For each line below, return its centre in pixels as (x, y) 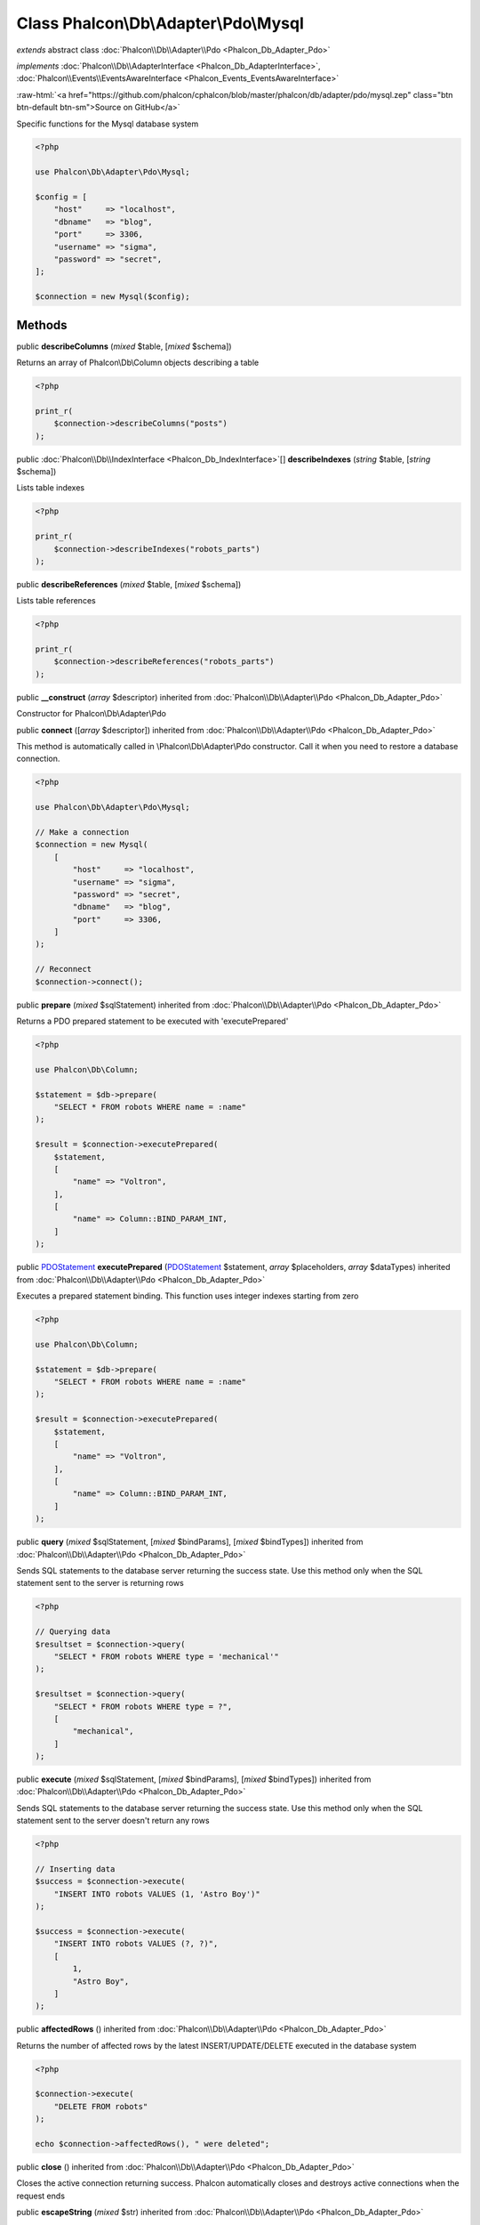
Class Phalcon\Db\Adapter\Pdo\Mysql (160, 23)
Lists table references (56, 601)
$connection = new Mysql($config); (112, 297)
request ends (41, 2196)
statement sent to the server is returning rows (100, 1583)
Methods (42, 325)
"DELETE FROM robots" (101, 2106)
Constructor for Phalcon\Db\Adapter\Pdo (91, 714)
